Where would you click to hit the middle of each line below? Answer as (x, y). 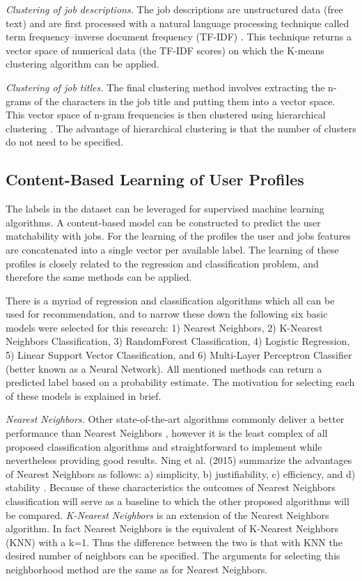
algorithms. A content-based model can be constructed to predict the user (163, 222)
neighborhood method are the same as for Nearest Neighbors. (137, 569)
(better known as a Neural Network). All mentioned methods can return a (164, 368)
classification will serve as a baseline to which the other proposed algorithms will (178, 501)
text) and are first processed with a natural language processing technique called (178, 23)
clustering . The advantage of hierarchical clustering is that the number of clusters (181, 128)
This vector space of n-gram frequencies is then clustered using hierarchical (166, 115)
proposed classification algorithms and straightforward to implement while (164, 446)
